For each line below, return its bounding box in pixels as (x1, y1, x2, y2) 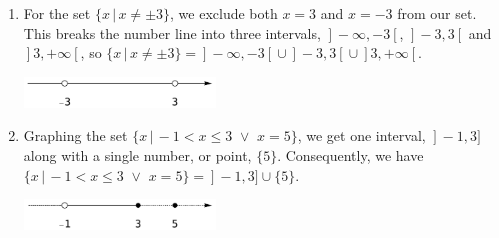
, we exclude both (170, 3, 278, 23)
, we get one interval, (297, 125, 426, 146)
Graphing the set (23, 125, 128, 146)
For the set (23, 3, 91, 23)
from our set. (397, 3, 477, 23)
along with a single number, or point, (23, 144, 252, 165)
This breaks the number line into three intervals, (23, 22, 321, 43)
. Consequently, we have (277, 144, 424, 165)
